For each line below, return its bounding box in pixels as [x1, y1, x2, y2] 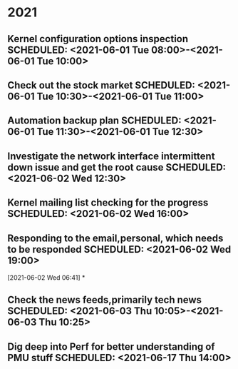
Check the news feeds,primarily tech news [7, 294, 202, 306]
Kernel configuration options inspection [7, 33, 189, 45]
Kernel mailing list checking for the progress [7, 197, 209, 209]
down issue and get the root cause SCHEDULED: [7, 161, 227, 173]
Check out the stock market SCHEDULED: [7, 79, 196, 91]
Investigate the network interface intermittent [7, 150, 215, 162]
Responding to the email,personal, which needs [7, 232, 224, 244]
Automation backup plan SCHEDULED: [7, 115, 182, 127]
